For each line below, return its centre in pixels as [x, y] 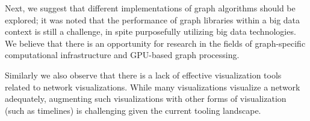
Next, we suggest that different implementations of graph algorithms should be [150, 8]
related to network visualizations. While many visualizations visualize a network [153, 87]
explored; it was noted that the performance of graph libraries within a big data [153, 19]
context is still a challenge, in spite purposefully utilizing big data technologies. [150, 31]
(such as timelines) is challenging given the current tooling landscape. [133, 110]
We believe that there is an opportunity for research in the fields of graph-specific [155, 43]
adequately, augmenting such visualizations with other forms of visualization [146, 99]
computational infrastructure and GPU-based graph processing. [122, 55]
